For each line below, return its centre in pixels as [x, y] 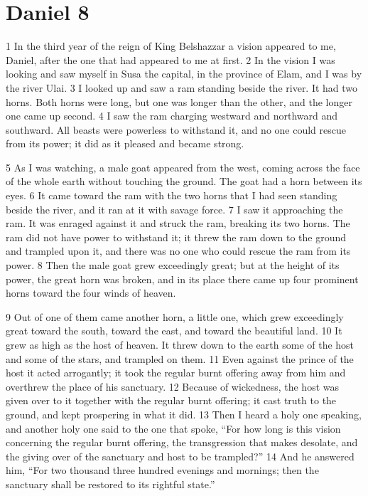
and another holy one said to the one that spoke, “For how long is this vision [173, 428]
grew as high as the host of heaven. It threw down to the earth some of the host [180, 344]
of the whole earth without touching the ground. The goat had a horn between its [184, 181]
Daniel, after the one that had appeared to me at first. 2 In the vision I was [171, 59]
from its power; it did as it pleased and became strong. [125, 143]
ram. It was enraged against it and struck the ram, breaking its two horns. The [178, 223]
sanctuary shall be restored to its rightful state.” [110, 484]
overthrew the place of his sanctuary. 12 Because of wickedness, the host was [172, 386]
